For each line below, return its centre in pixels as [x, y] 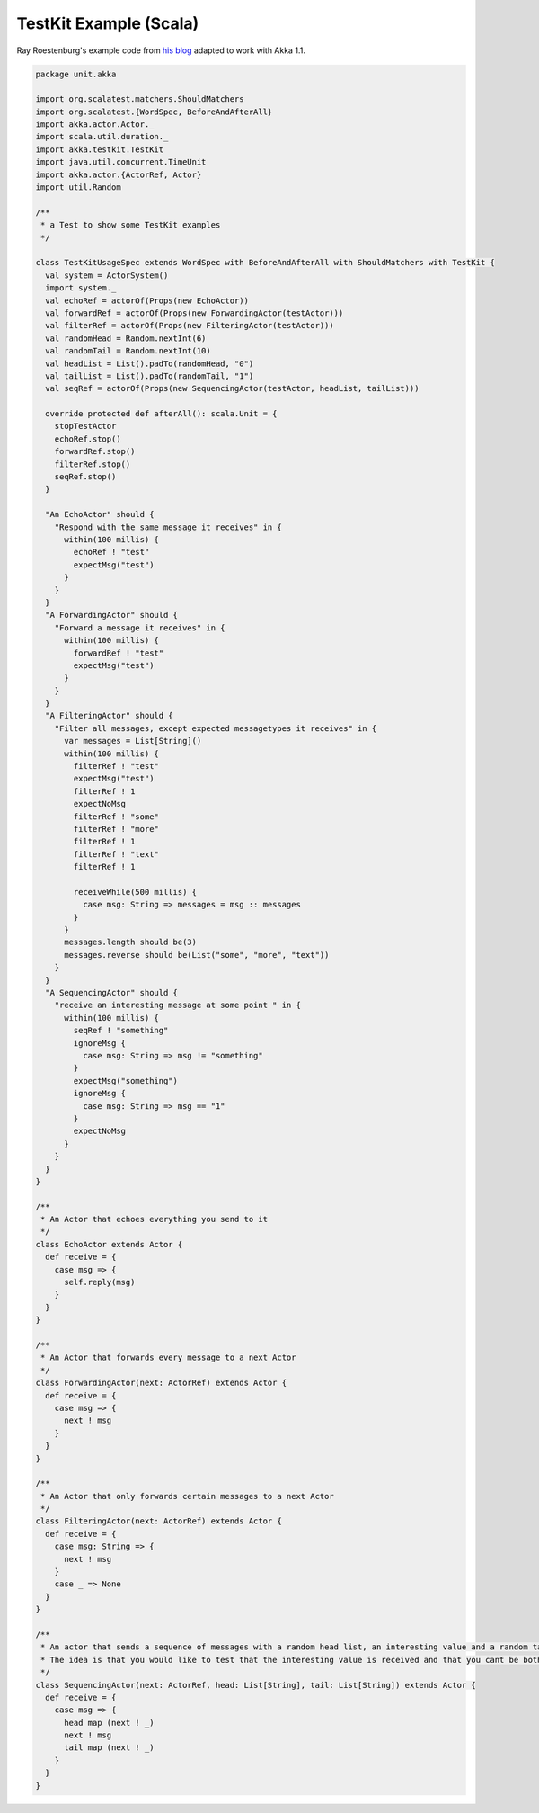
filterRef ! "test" [116, 766]
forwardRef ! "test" [119, 653]
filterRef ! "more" [116, 829]
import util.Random [78, 188]
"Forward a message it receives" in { [140, 628]
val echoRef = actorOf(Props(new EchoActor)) [147, 300]
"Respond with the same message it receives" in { [168, 527]
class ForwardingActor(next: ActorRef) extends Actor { [161, 1383]
